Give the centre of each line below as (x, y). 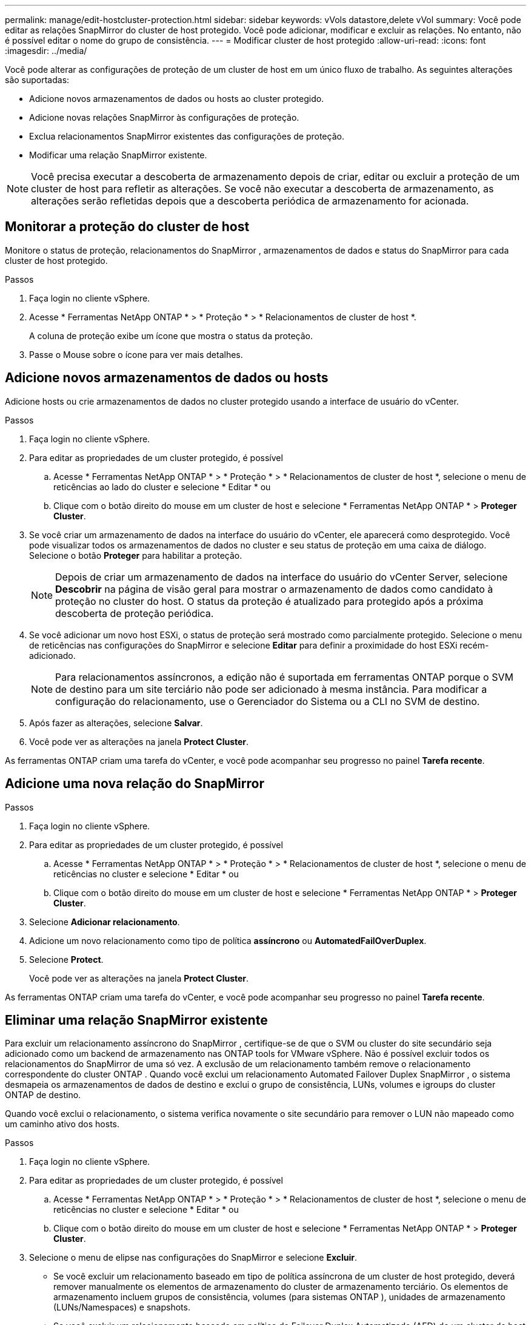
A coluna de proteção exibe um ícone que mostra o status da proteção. (171, 335)
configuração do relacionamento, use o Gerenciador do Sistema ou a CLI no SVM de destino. (268, 701)
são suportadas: (37, 80)
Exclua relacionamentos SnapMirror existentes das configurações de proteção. (187, 136)
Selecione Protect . (66, 959)
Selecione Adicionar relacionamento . (105, 922)
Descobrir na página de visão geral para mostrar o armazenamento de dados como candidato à (274, 589)
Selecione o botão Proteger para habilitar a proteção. (136, 555)
